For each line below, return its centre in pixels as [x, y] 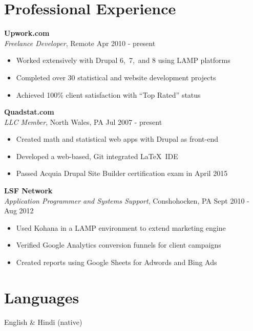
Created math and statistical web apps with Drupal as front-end [117, 139]
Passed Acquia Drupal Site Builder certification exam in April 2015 [122, 173]
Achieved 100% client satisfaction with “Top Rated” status [108, 94]
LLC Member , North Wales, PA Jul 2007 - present [83, 122]
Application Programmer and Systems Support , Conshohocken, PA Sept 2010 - [127, 200]
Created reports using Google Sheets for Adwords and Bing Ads [117, 262]
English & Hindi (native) [43, 322]
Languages [42, 297]
